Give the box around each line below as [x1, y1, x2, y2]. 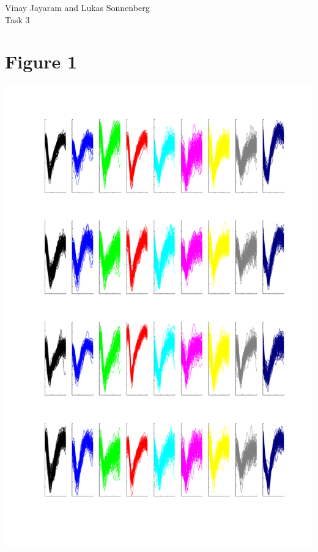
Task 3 [5, 13, 30, 26]
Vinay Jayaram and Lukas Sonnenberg [5, 1, 150, 13]
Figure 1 [5, 49, 78, 74]
